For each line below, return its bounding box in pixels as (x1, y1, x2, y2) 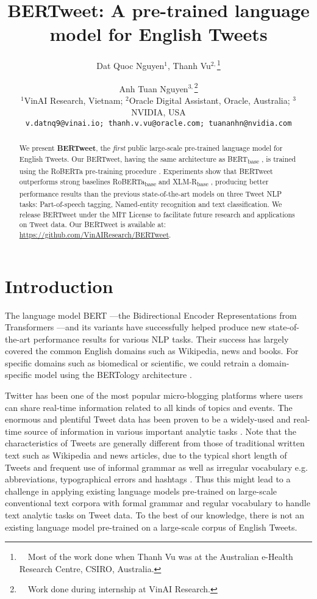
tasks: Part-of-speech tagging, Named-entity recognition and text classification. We (19, 198, 282, 209)
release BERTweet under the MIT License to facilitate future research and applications (19, 209, 295, 219)
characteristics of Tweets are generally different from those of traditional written (5, 437, 305, 449)
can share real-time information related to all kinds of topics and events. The (5, 401, 293, 413)
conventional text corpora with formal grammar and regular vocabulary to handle (5, 496, 310, 509)
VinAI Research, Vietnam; (24, 93, 123, 106)
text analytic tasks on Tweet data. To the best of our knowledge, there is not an (5, 509, 305, 521)
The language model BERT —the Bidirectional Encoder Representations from (5, 308, 297, 321)
